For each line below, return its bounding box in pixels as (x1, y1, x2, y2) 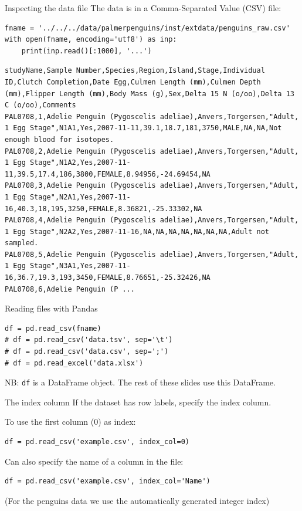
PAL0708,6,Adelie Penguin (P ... (5, 285, 135, 293)
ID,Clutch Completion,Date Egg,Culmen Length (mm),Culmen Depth (5, 77, 261, 86)
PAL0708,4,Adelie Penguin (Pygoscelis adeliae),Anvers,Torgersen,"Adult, (5, 216, 299, 225)
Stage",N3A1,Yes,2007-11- (29, 262, 131, 270)
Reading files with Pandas (5, 302, 98, 314)
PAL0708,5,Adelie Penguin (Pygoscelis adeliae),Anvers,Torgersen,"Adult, (5, 250, 299, 259)
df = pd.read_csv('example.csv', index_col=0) (5, 438, 189, 446)
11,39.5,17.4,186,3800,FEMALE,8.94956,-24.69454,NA (5, 170, 211, 178)
